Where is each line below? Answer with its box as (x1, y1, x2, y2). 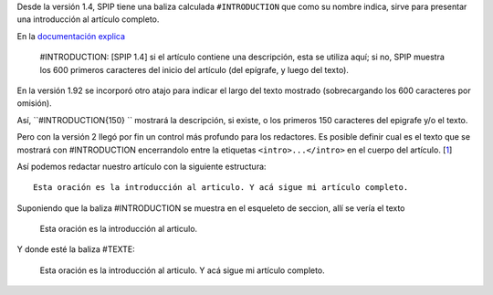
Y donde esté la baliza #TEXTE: (16, 244, 136, 255)
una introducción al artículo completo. (16, 14, 160, 25)
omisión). (16, 98, 52, 109)
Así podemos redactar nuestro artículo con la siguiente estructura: (16, 161, 267, 172)
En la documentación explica (16, 30, 126, 41)
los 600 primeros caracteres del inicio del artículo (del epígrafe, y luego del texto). (39, 64, 349, 75)
